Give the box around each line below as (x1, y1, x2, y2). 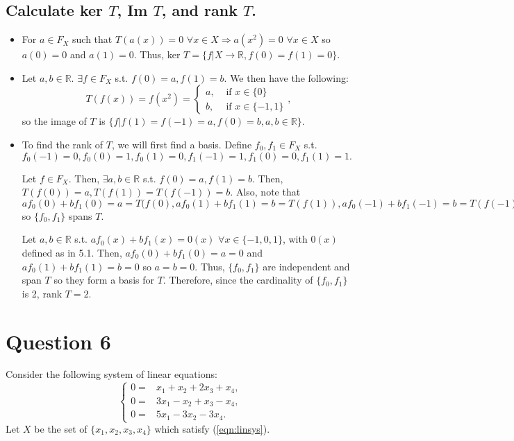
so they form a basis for (53, 273, 154, 287)
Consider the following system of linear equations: (6, 367, 217, 381)
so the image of (22, 114, 87, 128)
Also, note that (235, 184, 301, 199)
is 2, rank (22, 286, 63, 300)
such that (72, 32, 113, 46)
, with (282, 232, 308, 246)
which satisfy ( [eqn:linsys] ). (154, 422, 270, 436)
